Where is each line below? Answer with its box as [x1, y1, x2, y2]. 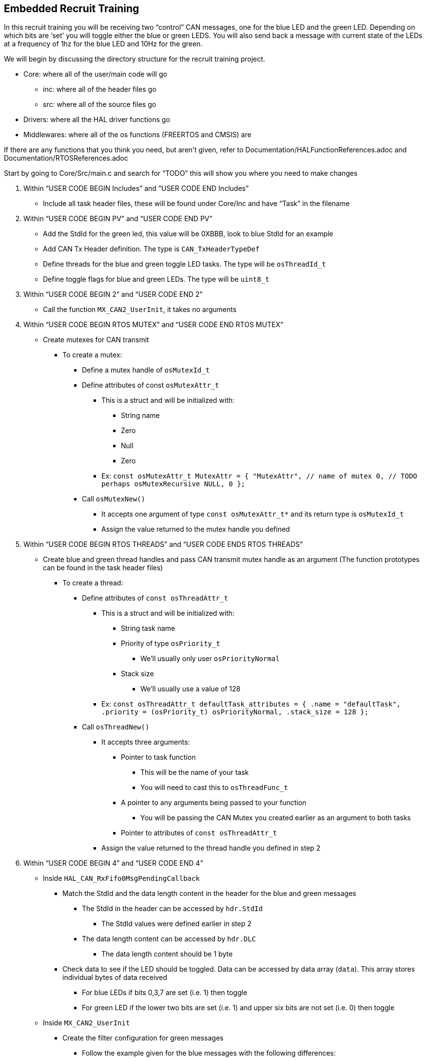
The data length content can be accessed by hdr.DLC [82, 935, 256, 943]
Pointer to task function [121, 753, 196, 762]
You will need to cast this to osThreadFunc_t [140, 783, 288, 792]
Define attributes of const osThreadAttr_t [82, 594, 228, 603]
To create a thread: [62, 579, 123, 587]
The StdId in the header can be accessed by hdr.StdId [82, 904, 263, 913]
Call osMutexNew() [82, 495, 145, 503]
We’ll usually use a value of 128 [140, 685, 241, 693]
